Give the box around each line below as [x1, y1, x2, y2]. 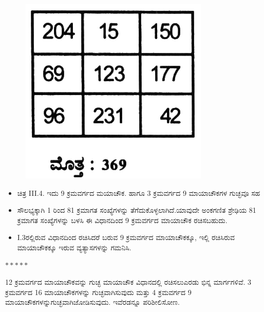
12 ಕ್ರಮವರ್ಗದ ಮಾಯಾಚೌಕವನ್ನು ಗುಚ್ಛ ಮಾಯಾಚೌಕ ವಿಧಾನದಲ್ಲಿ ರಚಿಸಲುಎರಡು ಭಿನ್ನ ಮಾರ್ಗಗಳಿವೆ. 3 [5, 277, 252, 287]
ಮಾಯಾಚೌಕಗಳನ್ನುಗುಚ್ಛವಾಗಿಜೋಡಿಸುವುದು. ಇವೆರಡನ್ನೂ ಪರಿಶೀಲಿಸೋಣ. [5, 297, 180, 307]
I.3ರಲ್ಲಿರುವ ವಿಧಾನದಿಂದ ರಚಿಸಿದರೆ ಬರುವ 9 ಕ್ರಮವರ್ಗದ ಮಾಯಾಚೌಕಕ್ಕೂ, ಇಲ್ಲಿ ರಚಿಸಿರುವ [17, 232, 235, 243]
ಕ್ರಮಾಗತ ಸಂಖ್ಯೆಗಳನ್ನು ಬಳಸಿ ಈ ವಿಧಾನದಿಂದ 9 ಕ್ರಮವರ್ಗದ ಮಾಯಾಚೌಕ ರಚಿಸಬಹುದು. [17, 214, 228, 225]
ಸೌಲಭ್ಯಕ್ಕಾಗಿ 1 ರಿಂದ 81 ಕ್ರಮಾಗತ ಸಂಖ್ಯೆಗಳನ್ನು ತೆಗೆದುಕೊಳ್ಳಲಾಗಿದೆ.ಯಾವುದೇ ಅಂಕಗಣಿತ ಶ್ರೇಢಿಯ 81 [17, 205, 256, 215]
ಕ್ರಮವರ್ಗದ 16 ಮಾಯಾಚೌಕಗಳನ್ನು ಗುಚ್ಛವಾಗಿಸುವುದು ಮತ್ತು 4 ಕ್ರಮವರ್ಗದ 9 [5, 286, 192, 297]
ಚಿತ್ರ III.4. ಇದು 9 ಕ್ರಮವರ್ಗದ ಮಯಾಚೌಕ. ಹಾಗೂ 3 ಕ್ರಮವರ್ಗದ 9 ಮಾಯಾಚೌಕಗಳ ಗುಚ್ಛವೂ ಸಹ [17, 187, 260, 198]
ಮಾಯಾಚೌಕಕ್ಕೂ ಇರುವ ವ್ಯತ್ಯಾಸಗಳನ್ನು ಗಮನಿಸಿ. [17, 242, 131, 252]
